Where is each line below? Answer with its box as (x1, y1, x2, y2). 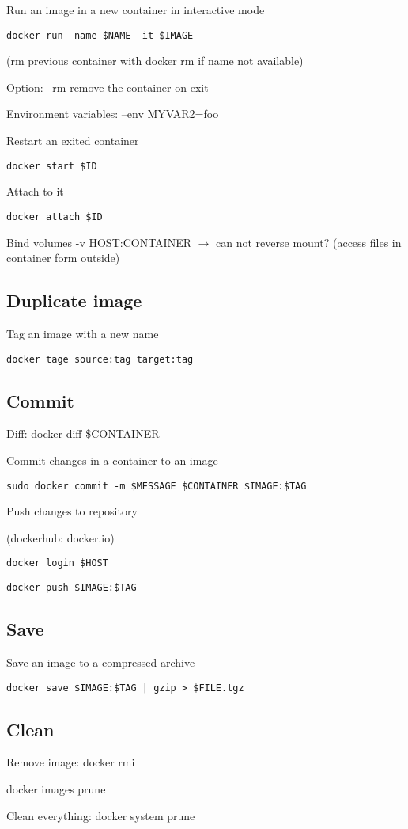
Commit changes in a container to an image (6, 451, 218, 468)
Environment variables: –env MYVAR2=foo (6, 105, 219, 122)
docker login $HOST (6, 557, 108, 569)
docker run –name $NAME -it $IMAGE (6, 29, 194, 41)
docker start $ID (6, 160, 97, 172)
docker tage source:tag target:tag (6, 353, 194, 365)
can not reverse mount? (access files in (216, 234, 402, 250)
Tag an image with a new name (6, 325, 159, 341)
